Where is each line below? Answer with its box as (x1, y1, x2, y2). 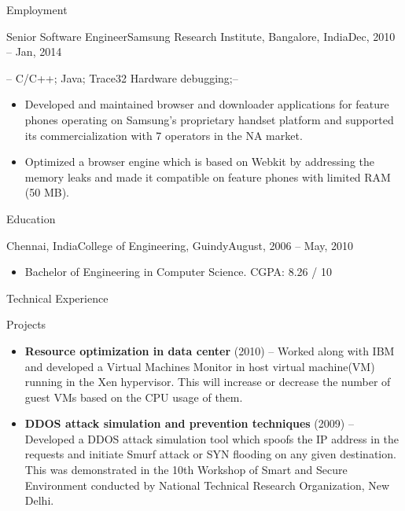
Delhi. (24, 492, 54, 509)
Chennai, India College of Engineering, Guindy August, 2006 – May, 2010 (6, 237, 354, 253)
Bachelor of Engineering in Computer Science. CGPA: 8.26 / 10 (24, 263, 332, 280)
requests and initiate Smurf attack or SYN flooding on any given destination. (24, 446, 396, 462)
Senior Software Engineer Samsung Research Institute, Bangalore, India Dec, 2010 (6, 28, 396, 44)
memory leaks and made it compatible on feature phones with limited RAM (24, 168, 391, 185)
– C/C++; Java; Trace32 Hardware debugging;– (6, 69, 238, 86)
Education (6, 210, 56, 226)
